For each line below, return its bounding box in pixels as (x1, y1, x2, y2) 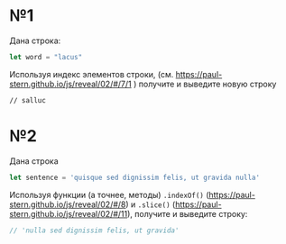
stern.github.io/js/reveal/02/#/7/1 (9, 78, 133, 89)
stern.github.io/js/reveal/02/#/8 (9, 199, 126, 210)
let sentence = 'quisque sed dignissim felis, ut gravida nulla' (9, 173, 260, 182)
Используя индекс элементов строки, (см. (9, 68, 174, 79)
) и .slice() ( (125, 199, 176, 210)
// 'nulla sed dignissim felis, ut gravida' (9, 226, 180, 235)
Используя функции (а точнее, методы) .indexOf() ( (9, 189, 209, 200)
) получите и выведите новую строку (134, 78, 277, 89)
